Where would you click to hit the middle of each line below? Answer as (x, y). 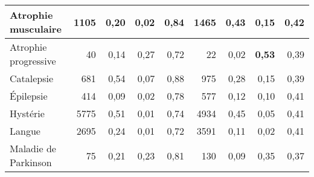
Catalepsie (32, 78)
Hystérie (27, 113)
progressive (33, 61)
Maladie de (33, 148)
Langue (25, 131)
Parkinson (31, 162)
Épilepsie (29, 96)
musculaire (36, 29)
